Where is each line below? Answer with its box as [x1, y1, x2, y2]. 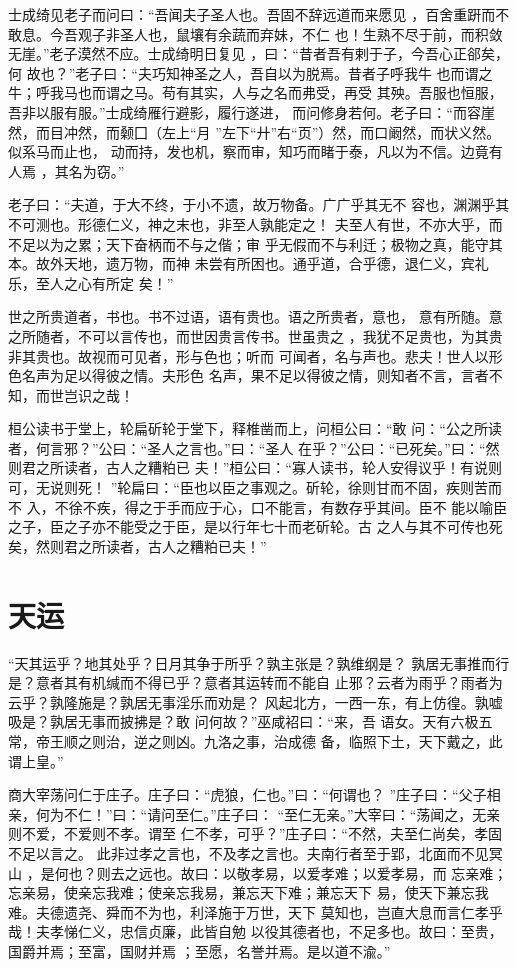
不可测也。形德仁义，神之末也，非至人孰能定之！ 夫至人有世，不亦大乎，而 [8, 213, 503, 234]
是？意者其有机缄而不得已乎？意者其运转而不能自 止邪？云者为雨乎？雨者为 [8, 672, 503, 693]
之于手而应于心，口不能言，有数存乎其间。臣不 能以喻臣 [138, 496, 508, 517]
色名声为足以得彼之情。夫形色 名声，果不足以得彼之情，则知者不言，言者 [8, 365, 489, 386]
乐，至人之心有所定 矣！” [8, 272, 174, 293]
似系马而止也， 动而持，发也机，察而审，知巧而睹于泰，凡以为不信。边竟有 [8, 141, 503, 162]
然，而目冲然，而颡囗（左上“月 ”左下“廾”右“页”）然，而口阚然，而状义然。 [8, 121, 501, 142]
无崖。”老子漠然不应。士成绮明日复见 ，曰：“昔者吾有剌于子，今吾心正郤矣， [8, 43, 509, 64]
